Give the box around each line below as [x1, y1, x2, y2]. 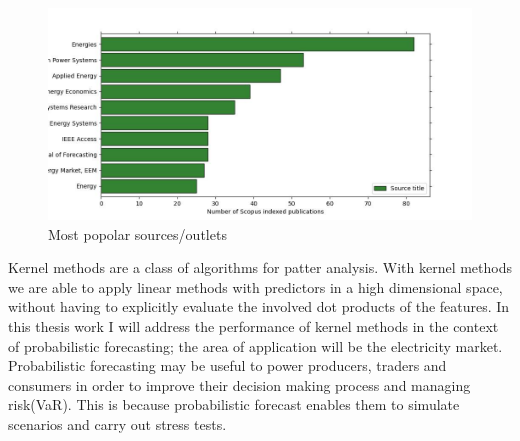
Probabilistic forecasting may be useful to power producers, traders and [8, 355, 447, 376]
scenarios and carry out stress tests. [8, 413, 227, 434]
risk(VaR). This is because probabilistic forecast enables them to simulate [8, 394, 460, 415]
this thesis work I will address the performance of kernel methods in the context [8, 315, 499, 336]
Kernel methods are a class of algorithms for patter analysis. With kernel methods [8, 257, 512, 278]
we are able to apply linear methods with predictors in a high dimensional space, [8, 276, 503, 297]
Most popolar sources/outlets [48, 223, 227, 244]
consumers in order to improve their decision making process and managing [8, 374, 471, 395]
